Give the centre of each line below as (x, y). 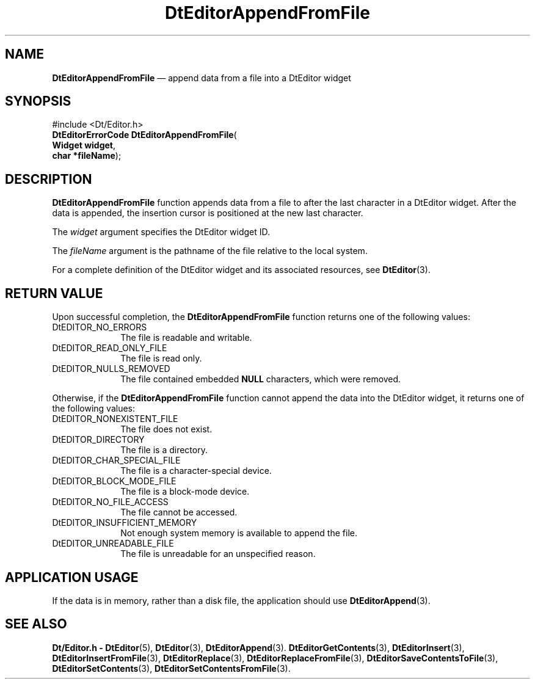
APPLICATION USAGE (72, 577)
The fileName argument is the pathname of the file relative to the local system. (210, 251)
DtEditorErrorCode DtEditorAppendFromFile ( (144, 135)
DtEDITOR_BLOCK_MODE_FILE (114, 481)
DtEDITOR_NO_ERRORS (100, 327)
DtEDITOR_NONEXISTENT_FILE (115, 419)
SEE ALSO (36, 624)
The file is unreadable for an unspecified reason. (218, 554)
